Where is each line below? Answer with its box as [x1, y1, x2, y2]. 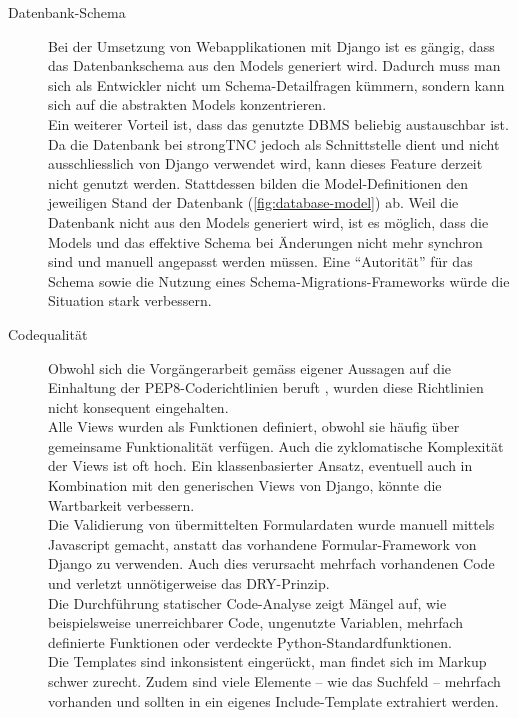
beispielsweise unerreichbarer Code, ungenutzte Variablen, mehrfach [48, 612, 464, 633]
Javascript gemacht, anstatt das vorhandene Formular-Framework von [48, 533, 477, 554]
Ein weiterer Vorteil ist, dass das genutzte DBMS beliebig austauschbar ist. [48, 113, 509, 134]
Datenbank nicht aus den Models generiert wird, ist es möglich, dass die [48, 211, 489, 232]
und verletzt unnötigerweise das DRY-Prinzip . [48, 573, 330, 594]
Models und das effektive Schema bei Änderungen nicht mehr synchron [48, 231, 483, 252]
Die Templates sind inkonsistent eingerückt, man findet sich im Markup [48, 651, 487, 672]
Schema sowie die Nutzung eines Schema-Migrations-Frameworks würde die [48, 270, 510, 291]
